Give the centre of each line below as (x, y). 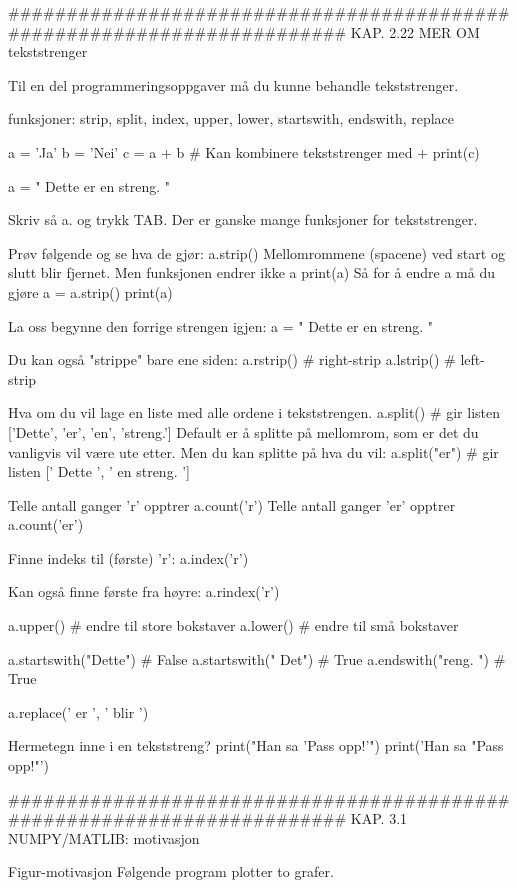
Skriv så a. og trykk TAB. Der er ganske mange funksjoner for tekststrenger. (243, 219)
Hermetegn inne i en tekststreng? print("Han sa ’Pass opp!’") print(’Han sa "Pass (256, 745)
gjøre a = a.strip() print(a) (90, 291)
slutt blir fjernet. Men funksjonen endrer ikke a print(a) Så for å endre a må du (251, 272)
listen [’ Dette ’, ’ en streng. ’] (99, 471)
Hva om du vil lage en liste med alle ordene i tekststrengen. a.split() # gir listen (254, 412)
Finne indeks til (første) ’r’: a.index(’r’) (128, 557)
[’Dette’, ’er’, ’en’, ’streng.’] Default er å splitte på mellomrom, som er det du (243, 431)
